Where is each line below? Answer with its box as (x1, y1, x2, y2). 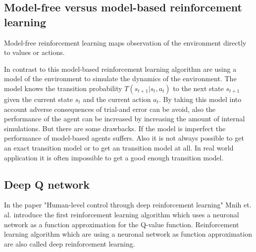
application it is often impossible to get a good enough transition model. (4, 152, 224, 162)
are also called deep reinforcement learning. (4, 238, 135, 249)
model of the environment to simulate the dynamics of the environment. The (4, 73, 237, 84)
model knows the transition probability (4, 83, 122, 93)
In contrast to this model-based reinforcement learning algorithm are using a (4, 63, 237, 74)
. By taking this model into (158, 94, 242, 104)
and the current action (83, 94, 151, 104)
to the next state (173, 83, 224, 93)
